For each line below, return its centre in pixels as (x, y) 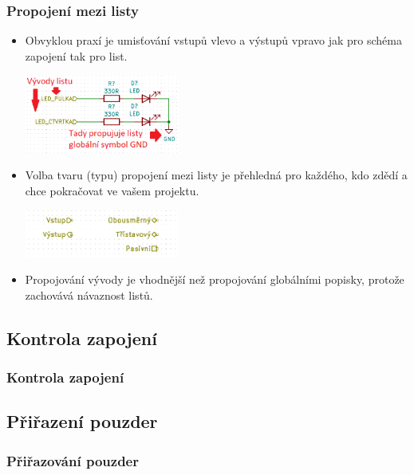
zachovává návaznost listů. (89, 294)
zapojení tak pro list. (76, 55)
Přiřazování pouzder (73, 460)
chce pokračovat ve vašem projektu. (112, 191)
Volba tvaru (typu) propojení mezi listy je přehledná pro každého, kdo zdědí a (216, 175)
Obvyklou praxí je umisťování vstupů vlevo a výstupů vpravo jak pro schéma (213, 40)
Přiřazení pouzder (82, 421)
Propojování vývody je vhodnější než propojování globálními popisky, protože (215, 279)
